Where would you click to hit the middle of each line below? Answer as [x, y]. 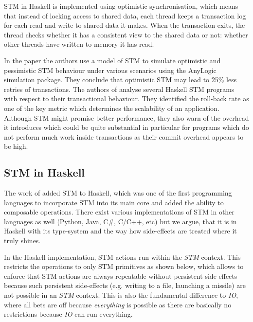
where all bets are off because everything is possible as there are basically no [118, 304]
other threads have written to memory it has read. [79, 44]
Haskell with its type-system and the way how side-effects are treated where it [120, 231]
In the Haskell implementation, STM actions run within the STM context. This [122, 257]
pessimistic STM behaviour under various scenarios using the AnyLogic [110, 70]
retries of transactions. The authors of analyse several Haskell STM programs [119, 89]
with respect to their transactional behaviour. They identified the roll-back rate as [126, 98]
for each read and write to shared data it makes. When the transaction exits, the [125, 25]
